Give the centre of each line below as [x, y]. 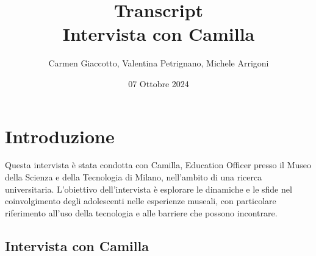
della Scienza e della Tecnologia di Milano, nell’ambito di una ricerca [134, 177]
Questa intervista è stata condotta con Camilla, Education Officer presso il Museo [158, 165]
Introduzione [60, 136]
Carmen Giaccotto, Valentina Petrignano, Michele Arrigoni [159, 63]
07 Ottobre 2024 [159, 83]
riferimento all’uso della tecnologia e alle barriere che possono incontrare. [141, 212]
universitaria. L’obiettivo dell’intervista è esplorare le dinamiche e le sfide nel [149, 189]
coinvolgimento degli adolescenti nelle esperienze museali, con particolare [141, 201]
